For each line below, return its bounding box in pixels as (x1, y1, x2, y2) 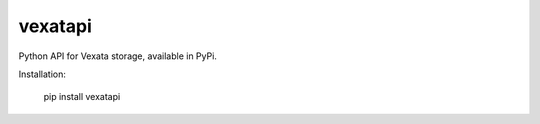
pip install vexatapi (43, 91, 121, 103)
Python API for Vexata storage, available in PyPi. (18, 50, 217, 62)
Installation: (18, 68, 67, 80)
